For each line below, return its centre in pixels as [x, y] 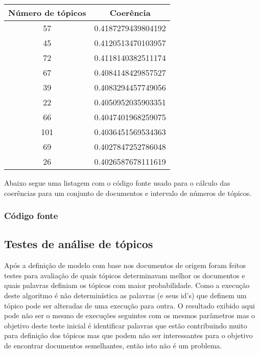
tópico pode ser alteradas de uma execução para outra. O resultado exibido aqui [129, 305]
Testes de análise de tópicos [79, 244]
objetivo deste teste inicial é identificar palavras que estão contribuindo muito [126, 325]
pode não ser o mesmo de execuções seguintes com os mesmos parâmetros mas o [130, 315]
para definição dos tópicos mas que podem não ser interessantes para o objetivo [128, 335]
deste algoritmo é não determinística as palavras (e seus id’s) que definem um [125, 295]
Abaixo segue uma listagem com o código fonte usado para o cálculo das [117, 183]
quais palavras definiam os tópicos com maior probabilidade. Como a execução [127, 285]
